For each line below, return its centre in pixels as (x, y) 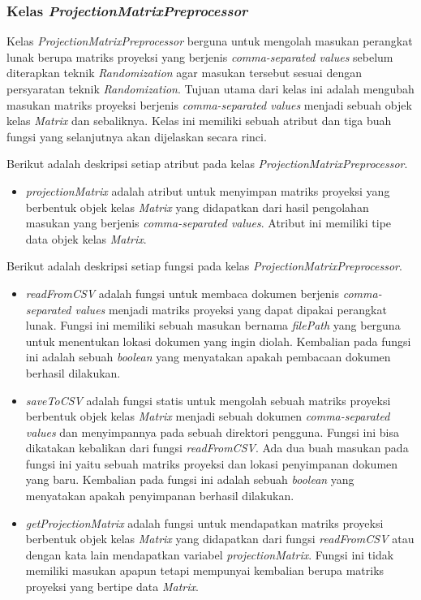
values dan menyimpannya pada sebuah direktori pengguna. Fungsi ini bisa (212, 432)
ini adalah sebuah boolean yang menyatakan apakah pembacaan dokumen (208, 357)
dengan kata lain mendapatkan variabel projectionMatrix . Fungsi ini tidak (210, 554)
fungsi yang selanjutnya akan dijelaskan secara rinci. (137, 136)
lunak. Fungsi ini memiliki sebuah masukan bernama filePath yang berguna (213, 325)
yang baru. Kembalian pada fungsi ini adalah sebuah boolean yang (190, 479)
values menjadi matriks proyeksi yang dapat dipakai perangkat (231, 309)
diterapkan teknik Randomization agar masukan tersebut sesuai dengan (184, 73)
